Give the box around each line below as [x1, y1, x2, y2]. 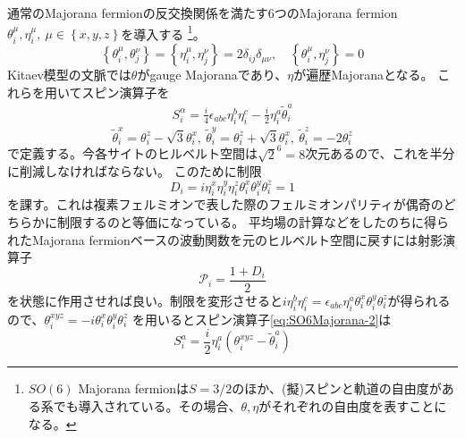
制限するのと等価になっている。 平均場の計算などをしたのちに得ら [56, 212, 449, 231]
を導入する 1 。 [121, 21, 206, 43]
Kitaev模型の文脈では [7, 65, 131, 84]
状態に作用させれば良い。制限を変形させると [19, 291, 283, 309]
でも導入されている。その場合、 [53, 397, 241, 416]
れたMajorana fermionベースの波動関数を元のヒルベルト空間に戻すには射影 [7, 230, 444, 248]
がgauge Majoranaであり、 [137, 65, 288, 84]
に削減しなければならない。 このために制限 [7, 162, 262, 181]
